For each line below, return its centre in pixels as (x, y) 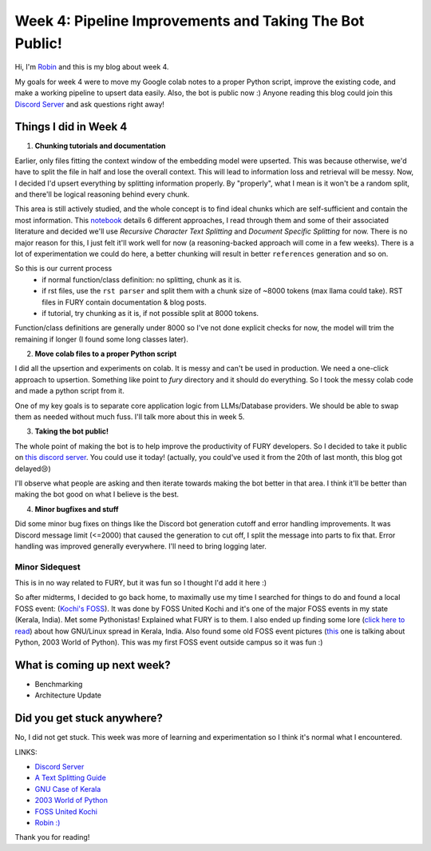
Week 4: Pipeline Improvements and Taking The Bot (190, 21)
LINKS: (26, 752)
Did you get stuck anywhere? (89, 719)
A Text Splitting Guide (71, 778)
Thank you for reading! (52, 837)
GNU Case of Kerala (68, 789)
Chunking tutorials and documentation (101, 146)
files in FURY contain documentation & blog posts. (124, 302)
